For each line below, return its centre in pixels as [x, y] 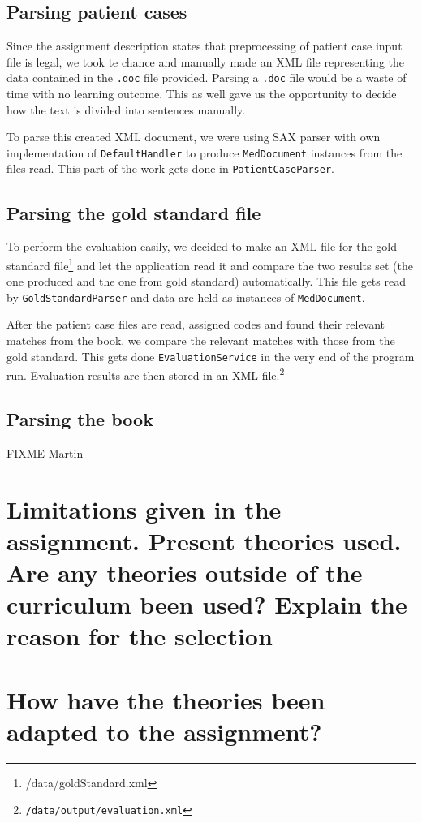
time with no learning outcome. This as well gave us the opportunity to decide [202, 94]
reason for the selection [140, 636]
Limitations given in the [144, 508]
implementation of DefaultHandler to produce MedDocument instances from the [205, 152]
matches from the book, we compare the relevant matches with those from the [201, 340]
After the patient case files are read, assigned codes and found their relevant [196, 324]
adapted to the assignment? [164, 731]
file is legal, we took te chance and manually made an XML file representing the [205, 61]
